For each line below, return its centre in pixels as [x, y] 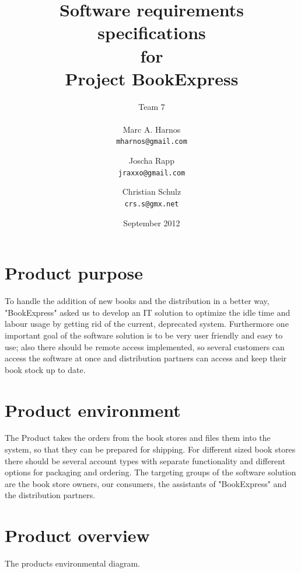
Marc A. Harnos [152, 129]
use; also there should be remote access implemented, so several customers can [145, 346]
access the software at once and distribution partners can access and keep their [146, 358]
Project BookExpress [152, 78]
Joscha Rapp [152, 160]
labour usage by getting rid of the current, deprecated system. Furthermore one [147, 324]
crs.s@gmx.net [152, 204]
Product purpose [74, 273]
